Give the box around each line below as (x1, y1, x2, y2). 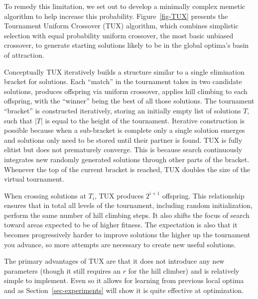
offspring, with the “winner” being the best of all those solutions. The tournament (4, 96, 255, 106)
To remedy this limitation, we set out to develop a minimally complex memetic (4, 1, 246, 11)
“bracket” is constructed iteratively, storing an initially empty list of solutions (4, 105, 241, 115)
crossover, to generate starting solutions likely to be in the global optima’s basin (4, 40, 249, 50)
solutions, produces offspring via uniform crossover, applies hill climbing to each (4, 86, 248, 96)
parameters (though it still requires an (4, 265, 121, 276)
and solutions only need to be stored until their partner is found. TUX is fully (4, 134, 243, 145)
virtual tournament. (4, 174, 64, 184)
